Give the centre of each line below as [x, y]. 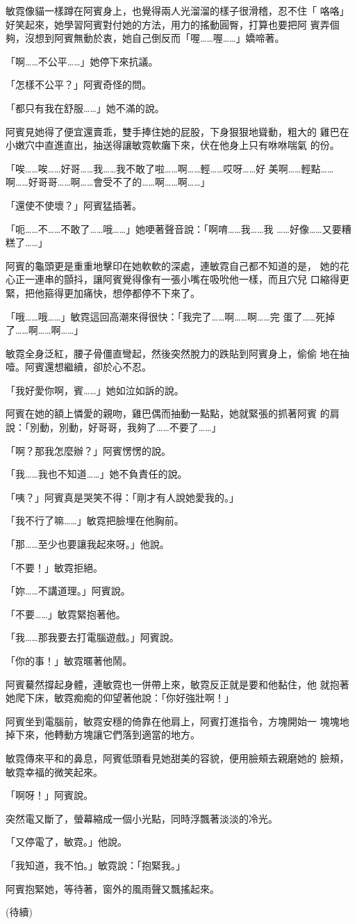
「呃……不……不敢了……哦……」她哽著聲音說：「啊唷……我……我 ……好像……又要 [174, 228]
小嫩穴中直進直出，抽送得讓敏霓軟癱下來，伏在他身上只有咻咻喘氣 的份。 [173, 145]
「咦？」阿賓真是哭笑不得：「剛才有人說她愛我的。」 [122, 497]
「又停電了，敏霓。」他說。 [66, 842]
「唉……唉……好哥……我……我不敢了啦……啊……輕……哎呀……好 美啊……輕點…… [170, 168]
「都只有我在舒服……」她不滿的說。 [85, 107]
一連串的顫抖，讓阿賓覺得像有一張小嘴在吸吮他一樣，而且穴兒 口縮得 [182, 279]
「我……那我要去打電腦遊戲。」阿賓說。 [92, 637]
